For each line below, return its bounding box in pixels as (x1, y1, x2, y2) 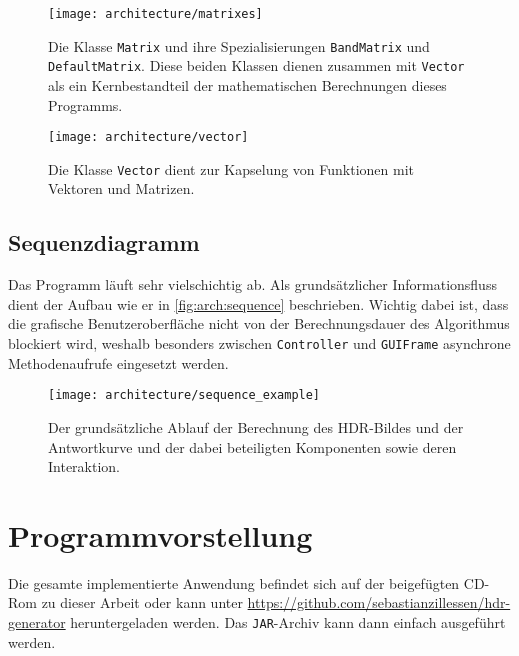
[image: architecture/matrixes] (48, 7, 263, 21)
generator (8, 612, 66, 633)
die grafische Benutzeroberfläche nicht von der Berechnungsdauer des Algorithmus (8, 313, 510, 334)
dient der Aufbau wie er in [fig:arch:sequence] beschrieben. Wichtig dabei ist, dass (8, 293, 509, 314)
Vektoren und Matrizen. (48, 178, 195, 199)
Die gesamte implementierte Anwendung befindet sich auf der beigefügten (8, 572, 460, 593)
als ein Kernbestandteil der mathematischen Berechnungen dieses (48, 74, 447, 95)
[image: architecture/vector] (48, 130, 249, 145)
